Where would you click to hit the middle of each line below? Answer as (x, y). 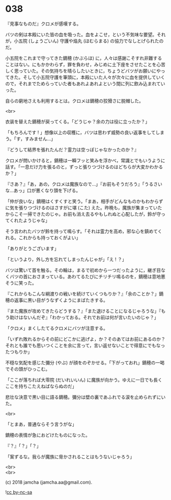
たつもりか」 (19, 352)
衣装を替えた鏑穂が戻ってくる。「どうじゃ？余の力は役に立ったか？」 (78, 121)
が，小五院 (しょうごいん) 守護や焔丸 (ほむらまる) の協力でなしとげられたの (84, 41)
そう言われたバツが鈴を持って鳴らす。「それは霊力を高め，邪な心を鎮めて (81, 231)
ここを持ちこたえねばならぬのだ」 (41, 386)
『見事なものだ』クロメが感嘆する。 (43, 23)
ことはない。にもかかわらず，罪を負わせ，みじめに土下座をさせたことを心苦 (85, 64)
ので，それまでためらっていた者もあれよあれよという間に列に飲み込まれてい (85, 83)
